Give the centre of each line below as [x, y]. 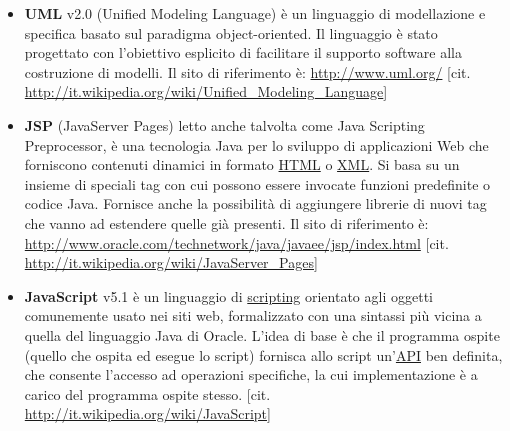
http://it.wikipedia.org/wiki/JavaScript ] [147, 413]
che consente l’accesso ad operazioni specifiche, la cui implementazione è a [251, 374]
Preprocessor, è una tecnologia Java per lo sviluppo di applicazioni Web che [256, 144]
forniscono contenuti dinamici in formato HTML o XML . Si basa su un [242, 164]
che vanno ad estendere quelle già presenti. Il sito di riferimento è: [226, 222]
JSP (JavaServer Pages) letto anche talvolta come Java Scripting [224, 124]
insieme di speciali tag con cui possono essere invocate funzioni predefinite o [257, 183]
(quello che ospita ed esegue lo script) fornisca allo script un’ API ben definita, [263, 354]
